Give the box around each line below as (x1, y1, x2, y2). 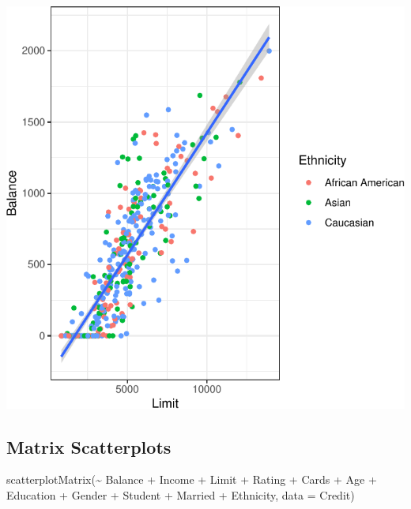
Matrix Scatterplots (6, 434, 172, 458)
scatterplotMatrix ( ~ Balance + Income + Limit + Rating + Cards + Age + (6, 471, 377, 488)
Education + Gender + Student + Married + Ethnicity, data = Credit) (6, 487, 355, 503)
